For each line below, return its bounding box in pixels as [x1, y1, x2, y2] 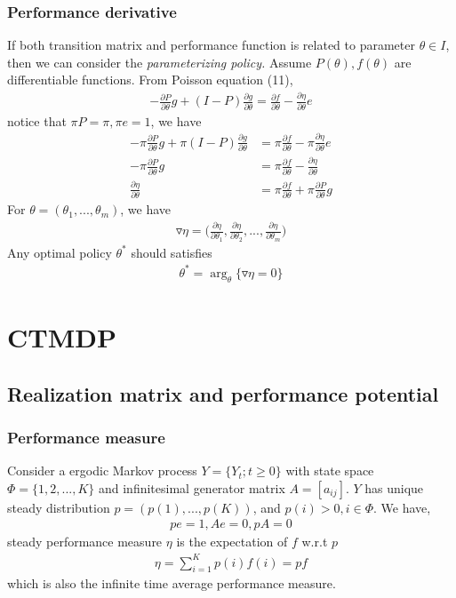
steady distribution [7, 498, 110, 516]
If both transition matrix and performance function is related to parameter [7, 36, 415, 54]
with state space [285, 461, 374, 480]
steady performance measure [7, 532, 163, 551]
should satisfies [131, 243, 212, 261]
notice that [7, 111, 67, 130]
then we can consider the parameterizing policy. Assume [7, 52, 312, 71]
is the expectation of [176, 532, 288, 551]
